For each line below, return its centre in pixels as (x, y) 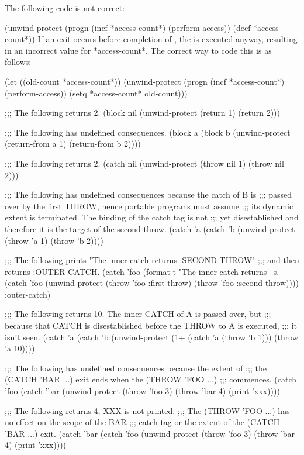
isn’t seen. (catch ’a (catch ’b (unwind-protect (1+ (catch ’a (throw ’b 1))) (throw (151, 337)
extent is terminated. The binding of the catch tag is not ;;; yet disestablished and (152, 217)
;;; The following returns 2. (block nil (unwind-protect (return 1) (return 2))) (142, 113)
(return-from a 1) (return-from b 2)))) (73, 144)
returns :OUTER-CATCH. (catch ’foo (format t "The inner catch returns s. (142, 271)
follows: (18, 62)
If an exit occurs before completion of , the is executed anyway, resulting (167, 39)
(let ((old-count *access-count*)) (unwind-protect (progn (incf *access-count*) (145, 81)
